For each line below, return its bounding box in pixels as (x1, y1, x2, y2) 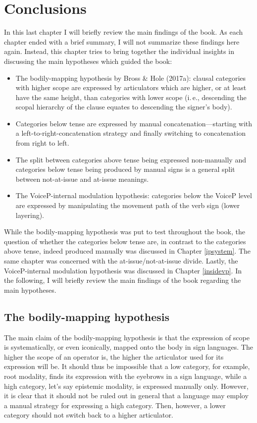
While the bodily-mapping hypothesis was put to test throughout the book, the (4, 226, 245, 237)
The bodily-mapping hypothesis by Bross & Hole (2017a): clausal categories (15, 72, 246, 83)
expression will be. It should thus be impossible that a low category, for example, (4, 361, 250, 371)
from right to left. (15, 138, 69, 148)
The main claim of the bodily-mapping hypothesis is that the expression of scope (4, 332, 250, 342)
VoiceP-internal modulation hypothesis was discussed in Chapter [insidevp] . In (4, 265, 242, 275)
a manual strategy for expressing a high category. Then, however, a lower (4, 400, 226, 410)
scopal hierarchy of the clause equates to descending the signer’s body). (15, 102, 232, 112)
